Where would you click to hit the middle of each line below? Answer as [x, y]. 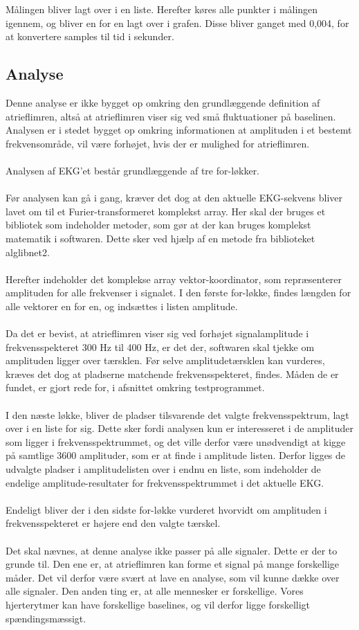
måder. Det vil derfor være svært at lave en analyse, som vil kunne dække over [173, 577]
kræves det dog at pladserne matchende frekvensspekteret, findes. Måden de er [172, 373]
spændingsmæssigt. [46, 618]
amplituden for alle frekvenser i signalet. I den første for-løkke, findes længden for [178, 292]
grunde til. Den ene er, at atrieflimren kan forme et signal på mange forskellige [173, 564]
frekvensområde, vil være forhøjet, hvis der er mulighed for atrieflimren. [158, 143]
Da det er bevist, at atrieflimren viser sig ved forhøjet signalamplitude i [157, 333]
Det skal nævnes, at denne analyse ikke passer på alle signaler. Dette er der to [172, 550]
